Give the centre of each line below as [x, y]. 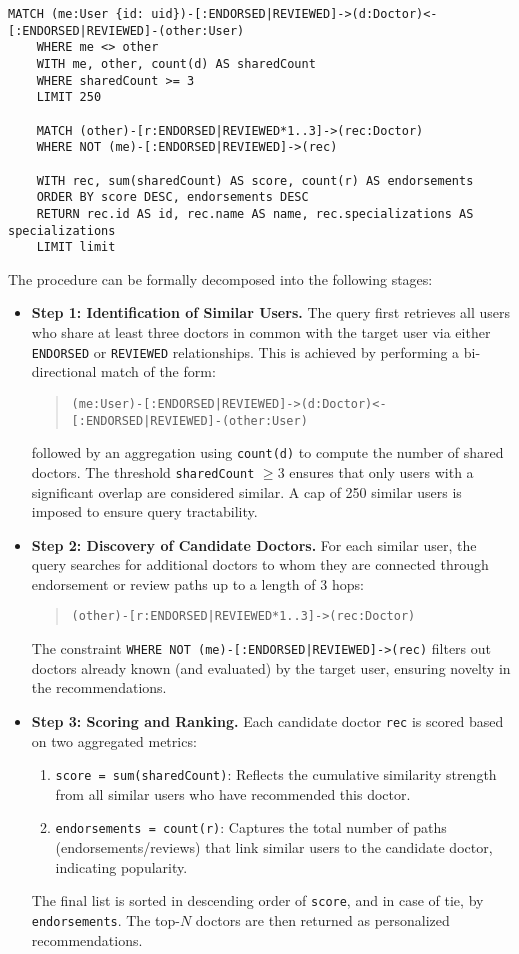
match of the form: [158, 371]
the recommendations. [99, 687]
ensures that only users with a [381, 471]
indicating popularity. [121, 866]
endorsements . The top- [105, 919]
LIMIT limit [76, 247]
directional [64, 371]
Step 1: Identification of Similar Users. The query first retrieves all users [271, 312]
